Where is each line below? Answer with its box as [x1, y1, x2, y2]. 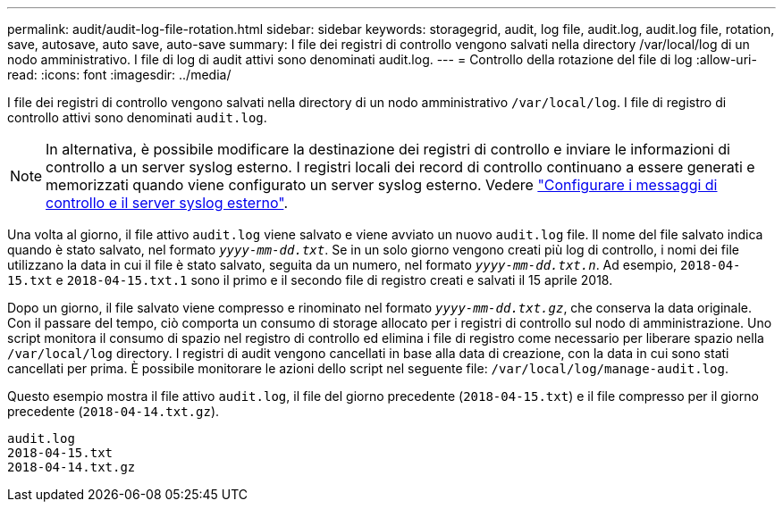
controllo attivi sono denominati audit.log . [7, 110, 267, 125]
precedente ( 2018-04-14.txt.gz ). [7, 404, 220, 419]
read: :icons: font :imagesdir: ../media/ [7, 67, 232, 82]
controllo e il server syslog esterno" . [46, 194, 289, 212]
